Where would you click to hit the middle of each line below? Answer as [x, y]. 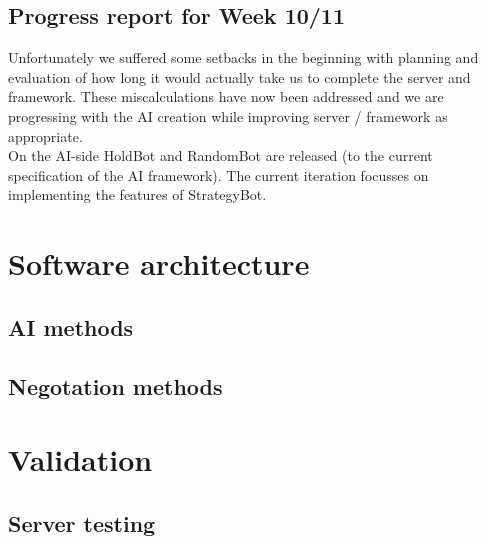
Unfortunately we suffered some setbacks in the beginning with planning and [243, 57]
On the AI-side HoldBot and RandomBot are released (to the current [220, 155]
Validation [80, 459]
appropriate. [45, 135]
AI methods [71, 326]
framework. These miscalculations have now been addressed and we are [226, 96]
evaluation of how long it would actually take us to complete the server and [239, 76]
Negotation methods [115, 385]
